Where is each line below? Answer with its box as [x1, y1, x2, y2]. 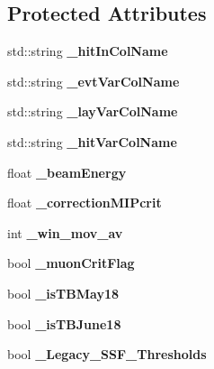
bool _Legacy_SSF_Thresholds [7, 345, 207, 364]
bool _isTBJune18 [7, 314, 121, 333]
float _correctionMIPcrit [7, 193, 162, 212]
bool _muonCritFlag [7, 254, 135, 272]
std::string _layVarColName [7, 102, 178, 121]
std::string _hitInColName [7, 42, 168, 60]
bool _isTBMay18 [7, 283, 120, 302]
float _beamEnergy [7, 162, 127, 181]
